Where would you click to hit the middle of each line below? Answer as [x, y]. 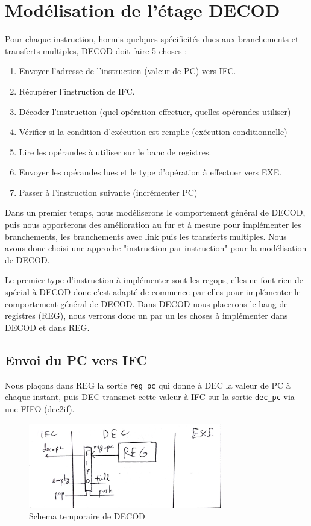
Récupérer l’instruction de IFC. [77, 91]
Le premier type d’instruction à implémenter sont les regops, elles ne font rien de [154, 280]
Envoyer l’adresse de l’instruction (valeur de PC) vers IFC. [127, 71]
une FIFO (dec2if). [40, 408]
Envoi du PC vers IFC [76, 359]
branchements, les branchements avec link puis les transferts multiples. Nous [146, 236]
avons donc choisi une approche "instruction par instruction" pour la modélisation [156, 248]
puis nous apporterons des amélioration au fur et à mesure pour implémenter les [153, 224]
